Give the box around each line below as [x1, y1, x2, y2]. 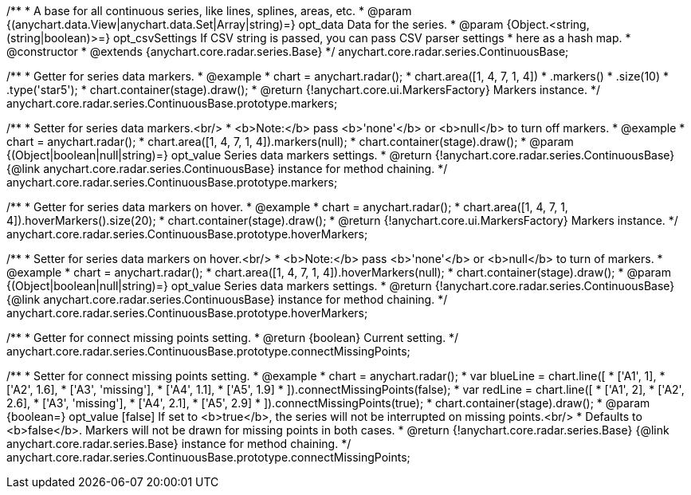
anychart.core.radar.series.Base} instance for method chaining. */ [6, 437, 351, 450]
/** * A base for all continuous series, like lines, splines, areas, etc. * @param [6, 4, 412, 18]
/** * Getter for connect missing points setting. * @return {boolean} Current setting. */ [6, 331, 459, 344]
